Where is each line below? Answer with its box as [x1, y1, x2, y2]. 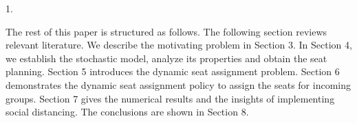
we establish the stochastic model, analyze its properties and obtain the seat [6, 51, 327, 65]
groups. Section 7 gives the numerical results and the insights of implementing [6, 91, 335, 105]
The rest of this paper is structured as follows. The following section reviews [6, 24, 327, 38]
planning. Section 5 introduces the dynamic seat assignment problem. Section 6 [6, 64, 340, 79]
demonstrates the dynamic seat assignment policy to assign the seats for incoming [6, 77, 351, 92]
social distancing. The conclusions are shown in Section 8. [6, 105, 249, 119]
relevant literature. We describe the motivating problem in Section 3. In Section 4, [6, 38, 352, 52]
